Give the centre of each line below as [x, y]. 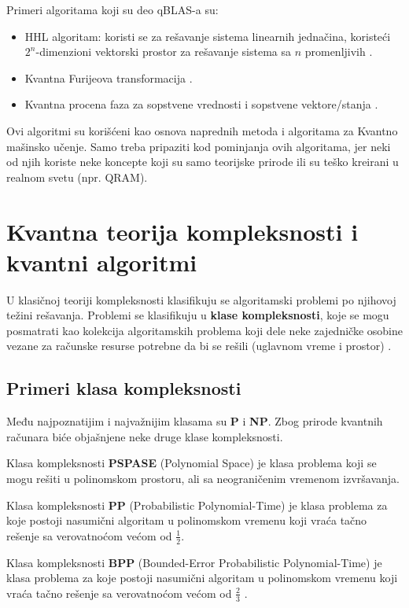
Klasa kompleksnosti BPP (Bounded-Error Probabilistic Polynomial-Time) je [194, 562]
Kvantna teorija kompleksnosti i [182, 231]
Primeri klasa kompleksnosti [124, 388]
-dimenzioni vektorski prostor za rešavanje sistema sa [163, 52]
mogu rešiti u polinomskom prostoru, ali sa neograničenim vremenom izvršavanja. [203, 479]
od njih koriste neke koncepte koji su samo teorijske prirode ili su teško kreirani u [203, 162]
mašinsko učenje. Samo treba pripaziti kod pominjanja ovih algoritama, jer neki [199, 146]
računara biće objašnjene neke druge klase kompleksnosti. [145, 436]
